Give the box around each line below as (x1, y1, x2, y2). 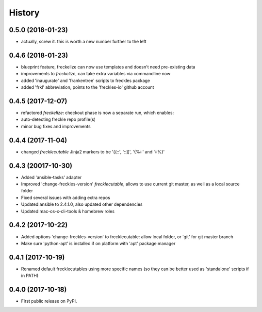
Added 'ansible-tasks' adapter (21, 174, 82, 180)
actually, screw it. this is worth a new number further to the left (21, 39, 147, 45)
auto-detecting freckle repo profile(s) (21, 116, 96, 122)
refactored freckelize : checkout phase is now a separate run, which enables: (21, 110, 174, 116)
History (9, 7, 40, 18)
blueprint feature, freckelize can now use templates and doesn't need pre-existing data (21, 64, 196, 70)
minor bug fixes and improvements (21, 123, 91, 129)
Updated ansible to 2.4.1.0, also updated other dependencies (21, 201, 143, 207)
